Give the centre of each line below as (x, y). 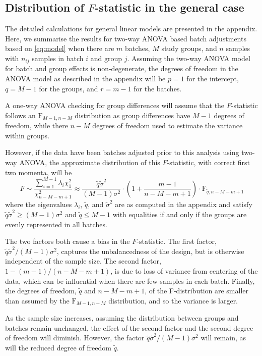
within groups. (27, 135)
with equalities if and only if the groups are (180, 214)
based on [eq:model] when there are (60, 48)
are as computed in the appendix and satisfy (184, 204)
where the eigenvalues (39, 204)
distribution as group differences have (133, 115)
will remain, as (223, 338)
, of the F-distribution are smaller (197, 291)
